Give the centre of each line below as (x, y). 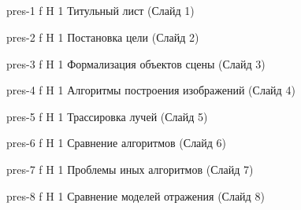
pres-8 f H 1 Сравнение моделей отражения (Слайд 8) (136, 195)
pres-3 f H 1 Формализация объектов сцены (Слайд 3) (136, 63)
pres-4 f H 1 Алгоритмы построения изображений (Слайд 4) (151, 90)
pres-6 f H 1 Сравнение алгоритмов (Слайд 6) (117, 143)
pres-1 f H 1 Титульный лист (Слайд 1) (100, 11)
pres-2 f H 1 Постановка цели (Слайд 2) (103, 37)
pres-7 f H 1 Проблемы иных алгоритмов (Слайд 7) (130, 169)
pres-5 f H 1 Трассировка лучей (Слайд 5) (107, 116)
